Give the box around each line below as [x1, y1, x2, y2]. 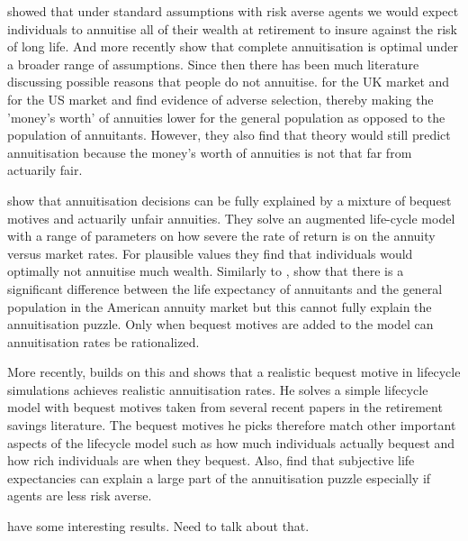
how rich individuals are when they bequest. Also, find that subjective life [7, 451, 415, 470]
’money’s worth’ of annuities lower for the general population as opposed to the [7, 107, 445, 126]
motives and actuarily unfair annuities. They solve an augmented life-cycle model [7, 208, 455, 227]
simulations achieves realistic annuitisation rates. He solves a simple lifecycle [7, 380, 428, 399]
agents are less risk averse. [7, 486, 152, 505]
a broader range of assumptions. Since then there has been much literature [7, 54, 419, 73]
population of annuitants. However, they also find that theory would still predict [7, 125, 451, 144]
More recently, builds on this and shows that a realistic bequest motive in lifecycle [7, 362, 461, 381]
